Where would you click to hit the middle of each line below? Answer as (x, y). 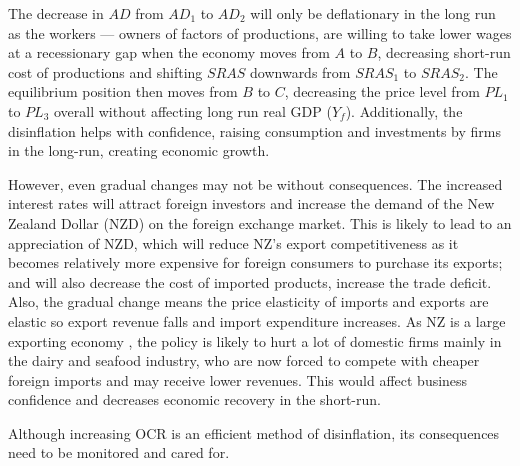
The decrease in (56, 13)
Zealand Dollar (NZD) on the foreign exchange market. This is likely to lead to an (260, 222)
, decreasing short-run (444, 52)
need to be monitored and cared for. (119, 452)
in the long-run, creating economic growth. (139, 150)
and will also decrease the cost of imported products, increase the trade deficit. (250, 281)
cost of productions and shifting (105, 71)
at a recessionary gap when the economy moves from (169, 52)
